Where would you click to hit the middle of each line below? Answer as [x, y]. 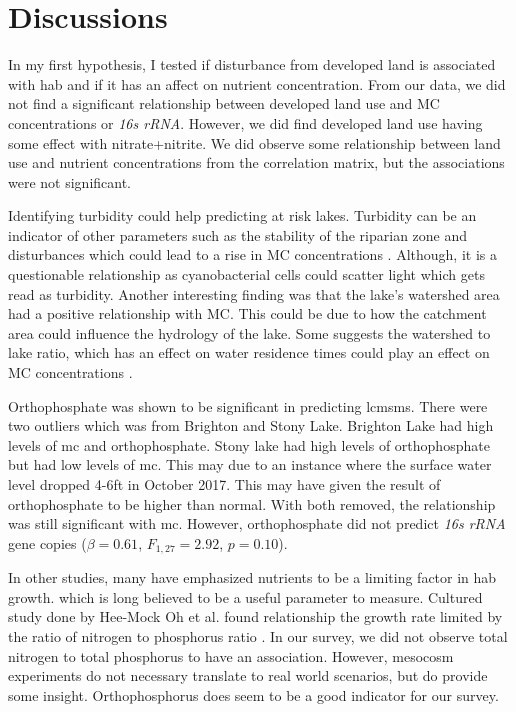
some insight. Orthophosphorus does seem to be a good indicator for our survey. [253, 694]
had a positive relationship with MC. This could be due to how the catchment [247, 313]
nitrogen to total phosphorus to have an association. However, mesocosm [231, 655]
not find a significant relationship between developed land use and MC [224, 103]
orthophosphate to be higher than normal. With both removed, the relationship [252, 503]
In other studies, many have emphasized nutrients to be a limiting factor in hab [252, 577]
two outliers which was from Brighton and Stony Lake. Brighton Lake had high [251, 425]
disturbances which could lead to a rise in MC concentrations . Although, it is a [252, 254]
